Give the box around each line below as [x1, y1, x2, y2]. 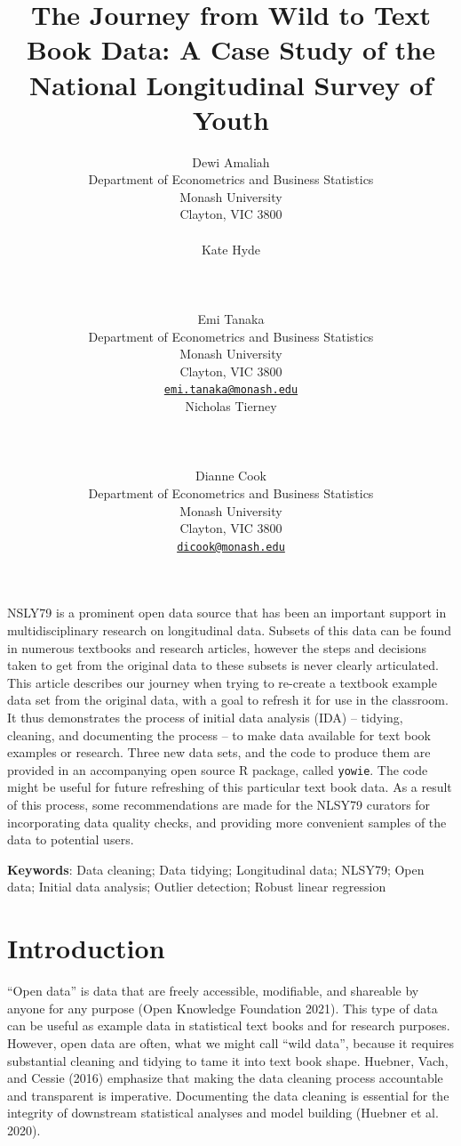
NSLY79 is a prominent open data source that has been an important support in [7, 603, 447, 622]
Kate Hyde [201, 239, 261, 258]
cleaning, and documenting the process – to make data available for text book [7, 725, 432, 744]
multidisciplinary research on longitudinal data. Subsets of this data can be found [7, 621, 451, 640]
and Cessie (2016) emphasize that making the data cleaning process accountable [7, 1069, 443, 1087]
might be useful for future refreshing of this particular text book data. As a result [7, 778, 452, 796]
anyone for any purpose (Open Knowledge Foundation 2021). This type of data [7, 998, 438, 1017]
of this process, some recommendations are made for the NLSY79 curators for [7, 795, 431, 814]
